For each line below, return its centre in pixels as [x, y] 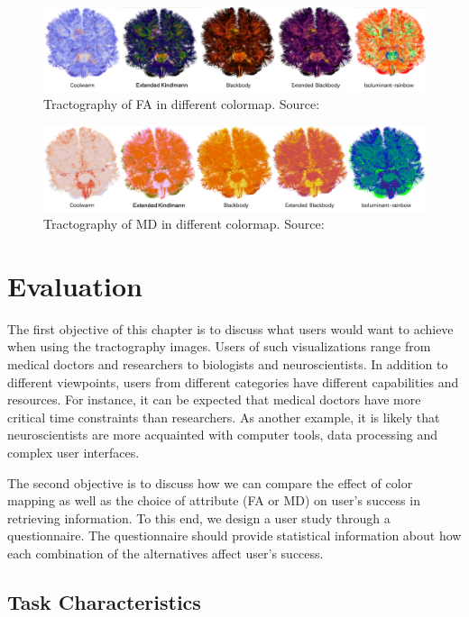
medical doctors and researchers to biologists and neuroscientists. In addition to [228, 364]
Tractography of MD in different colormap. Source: [184, 224]
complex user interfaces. [74, 453]
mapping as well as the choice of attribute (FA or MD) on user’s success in [214, 500]
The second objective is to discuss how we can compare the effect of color [210, 482]
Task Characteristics [104, 602]
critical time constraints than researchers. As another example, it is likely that [224, 417]
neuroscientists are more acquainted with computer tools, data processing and [223, 435]
